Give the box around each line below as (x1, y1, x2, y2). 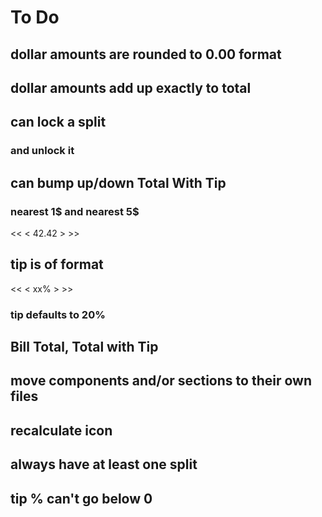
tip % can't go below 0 (10, 490, 153, 507)
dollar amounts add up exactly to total (10, 79, 252, 96)
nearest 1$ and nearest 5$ (10, 204, 140, 218)
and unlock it (10, 144, 75, 158)
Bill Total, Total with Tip (10, 339, 159, 356)
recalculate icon (10, 422, 113, 439)
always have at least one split (10, 456, 198, 473)
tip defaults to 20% (10, 307, 106, 321)
